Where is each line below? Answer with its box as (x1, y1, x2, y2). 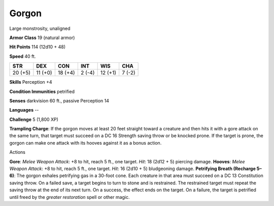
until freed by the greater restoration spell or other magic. (9, 194, 130, 200)
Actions (9, 149, 25, 155)
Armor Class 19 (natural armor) (9, 35, 75, 41)
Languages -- (9, 107, 39, 113)
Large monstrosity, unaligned (9, 25, 71, 31)
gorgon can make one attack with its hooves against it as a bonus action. (9, 140, 162, 146)
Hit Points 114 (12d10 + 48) (9, 44, 66, 50)
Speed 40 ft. (9, 53, 36, 59)
